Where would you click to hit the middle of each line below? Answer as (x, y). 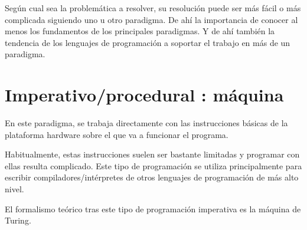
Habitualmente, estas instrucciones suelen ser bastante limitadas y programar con (152, 154)
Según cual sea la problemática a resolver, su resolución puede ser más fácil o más (153, 8)
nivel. (14, 189)
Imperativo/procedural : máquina (144, 95)
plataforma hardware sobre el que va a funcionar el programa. (117, 134)
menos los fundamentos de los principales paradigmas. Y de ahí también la (140, 31)
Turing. (18, 220)
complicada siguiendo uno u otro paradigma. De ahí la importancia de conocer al (151, 19)
